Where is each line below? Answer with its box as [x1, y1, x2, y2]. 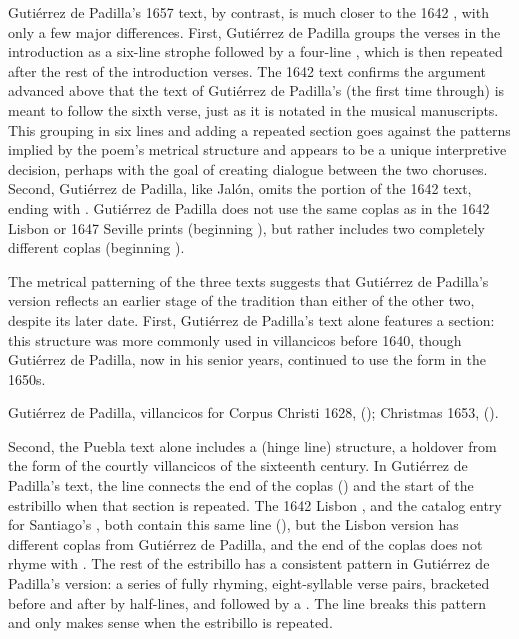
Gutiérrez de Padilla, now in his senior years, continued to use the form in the [8, 349, 486, 370]
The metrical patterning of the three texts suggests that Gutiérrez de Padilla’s [8, 270, 489, 291]
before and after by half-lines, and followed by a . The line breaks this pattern [8, 592, 486, 613]
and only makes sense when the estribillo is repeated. [8, 612, 333, 633]
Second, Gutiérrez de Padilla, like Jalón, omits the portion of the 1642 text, [8, 178, 472, 199]
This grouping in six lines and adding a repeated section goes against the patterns [8, 119, 511, 140]
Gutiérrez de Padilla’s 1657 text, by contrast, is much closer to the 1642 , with [8, 2, 489, 22]
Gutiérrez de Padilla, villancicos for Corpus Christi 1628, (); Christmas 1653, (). [8, 402, 499, 423]
